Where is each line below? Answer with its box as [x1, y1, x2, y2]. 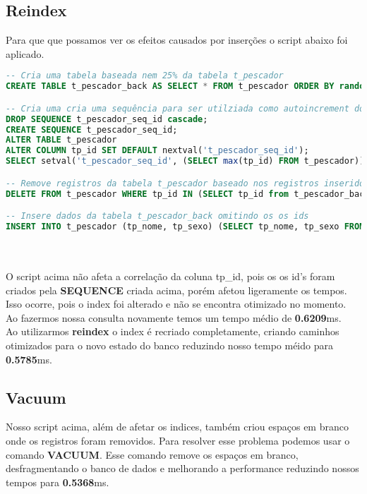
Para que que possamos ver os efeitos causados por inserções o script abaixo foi [6, 32, 348, 47]
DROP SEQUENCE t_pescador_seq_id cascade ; [6, 114, 208, 124]
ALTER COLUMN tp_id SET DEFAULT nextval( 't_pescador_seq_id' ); [6, 145, 309, 156]
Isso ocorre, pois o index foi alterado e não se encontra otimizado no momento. [6, 296, 347, 311]
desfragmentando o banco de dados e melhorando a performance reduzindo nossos [6, 461, 359, 476]
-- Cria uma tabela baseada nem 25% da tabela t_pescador [6, 71, 284, 81]
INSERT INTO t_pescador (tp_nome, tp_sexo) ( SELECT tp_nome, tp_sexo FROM [6, 221, 365, 231]
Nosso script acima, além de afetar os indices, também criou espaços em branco [6, 419, 349, 434]
